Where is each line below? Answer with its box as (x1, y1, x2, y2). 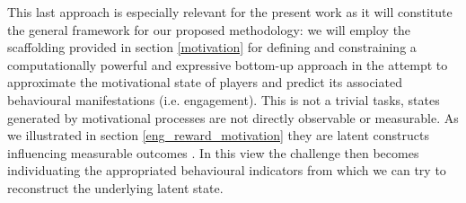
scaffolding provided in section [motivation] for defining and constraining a (7, 38, 417, 57)
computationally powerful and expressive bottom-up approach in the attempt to (7, 55, 448, 74)
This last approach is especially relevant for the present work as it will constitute (7, 3, 453, 21)
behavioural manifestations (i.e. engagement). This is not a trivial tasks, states (7, 90, 440, 109)
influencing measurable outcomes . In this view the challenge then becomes (7, 143, 419, 162)
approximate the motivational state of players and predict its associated (7, 73, 402, 92)
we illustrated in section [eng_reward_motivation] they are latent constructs (7, 126, 429, 145)
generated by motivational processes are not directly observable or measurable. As (7, 108, 459, 127)
